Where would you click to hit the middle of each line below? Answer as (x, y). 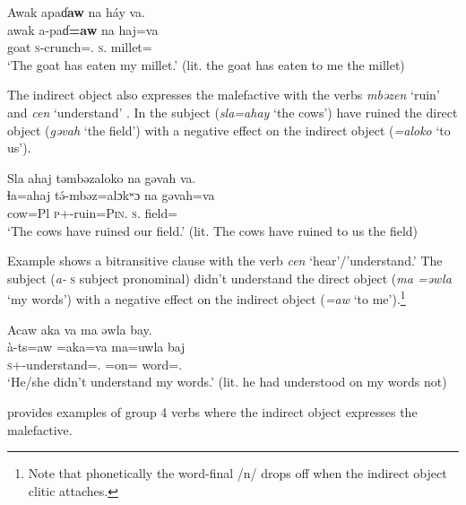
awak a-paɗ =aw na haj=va (83, 29)
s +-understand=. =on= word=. (95, 364)
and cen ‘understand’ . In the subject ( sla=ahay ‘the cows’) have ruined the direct (233, 112)
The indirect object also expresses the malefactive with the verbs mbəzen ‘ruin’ (224, 95)
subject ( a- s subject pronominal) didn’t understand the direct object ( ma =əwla (229, 278)
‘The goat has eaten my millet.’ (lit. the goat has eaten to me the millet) (206, 64)
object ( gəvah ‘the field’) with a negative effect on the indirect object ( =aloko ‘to (229, 130)
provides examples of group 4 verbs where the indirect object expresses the (212, 411)
